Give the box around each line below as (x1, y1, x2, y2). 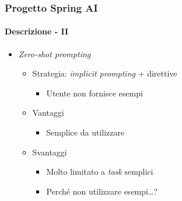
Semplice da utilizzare (46, 126, 125, 138)
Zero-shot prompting (18, 47, 91, 60)
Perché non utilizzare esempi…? (46, 185, 157, 197)
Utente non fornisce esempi (46, 86, 143, 99)
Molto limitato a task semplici (46, 165, 153, 178)
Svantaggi (32, 145, 67, 158)
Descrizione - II (5, 25, 69, 37)
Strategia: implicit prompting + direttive (32, 67, 177, 79)
